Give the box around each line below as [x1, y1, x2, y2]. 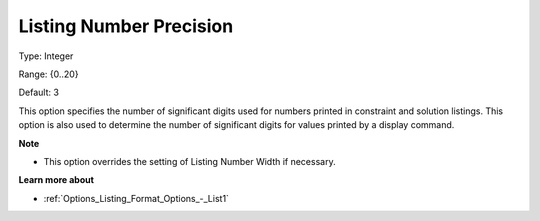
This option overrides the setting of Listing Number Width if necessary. [43, 155, 336, 167]
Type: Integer [18, 50, 74, 62]
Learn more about [18, 174, 95, 186]
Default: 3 [18, 86, 60, 99]
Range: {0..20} [18, 68, 79, 80]
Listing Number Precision [18, 15, 234, 37]
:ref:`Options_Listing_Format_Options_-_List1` [43, 192, 230, 204]
